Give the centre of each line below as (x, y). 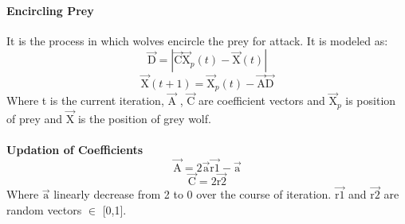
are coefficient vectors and (261, 100)
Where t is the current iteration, (85, 100)
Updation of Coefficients (75, 150)
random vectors (44, 209)
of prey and (35, 118)
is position (371, 100)
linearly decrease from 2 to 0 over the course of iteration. (193, 194)
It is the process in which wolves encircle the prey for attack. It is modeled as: (197, 40)
